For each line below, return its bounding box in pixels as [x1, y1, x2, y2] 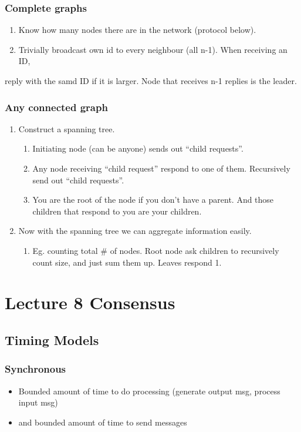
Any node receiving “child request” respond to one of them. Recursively [32, 162, 290, 174]
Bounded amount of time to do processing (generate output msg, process [18, 384, 280, 397]
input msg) [18, 396, 58, 408]
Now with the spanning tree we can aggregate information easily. [18, 225, 252, 237]
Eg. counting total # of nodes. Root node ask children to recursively [32, 244, 279, 256]
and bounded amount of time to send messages [18, 416, 187, 428]
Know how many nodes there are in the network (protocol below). [18, 24, 256, 36]
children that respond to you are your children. [32, 205, 202, 217]
